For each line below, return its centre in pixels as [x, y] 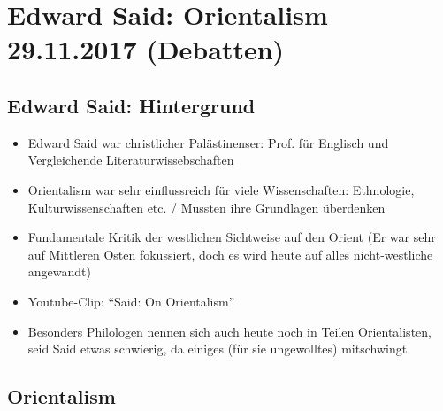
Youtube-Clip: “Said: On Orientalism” [131, 301]
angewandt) [59, 271]
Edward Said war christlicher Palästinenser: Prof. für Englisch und [208, 142]
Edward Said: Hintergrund [131, 105]
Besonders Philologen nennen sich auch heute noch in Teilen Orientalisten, [229, 331]
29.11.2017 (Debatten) [146, 49]
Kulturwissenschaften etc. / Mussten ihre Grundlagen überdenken [206, 207]
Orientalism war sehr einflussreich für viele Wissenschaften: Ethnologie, [221, 189]
